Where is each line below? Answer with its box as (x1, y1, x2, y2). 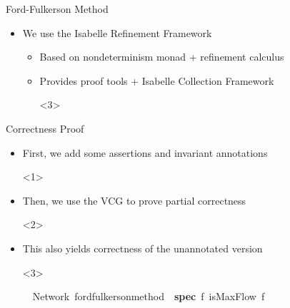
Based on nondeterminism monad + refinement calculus (39, 49, 284, 64)
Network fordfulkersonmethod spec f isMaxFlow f (32, 289, 265, 304)
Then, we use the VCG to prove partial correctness (22, 192, 246, 207)
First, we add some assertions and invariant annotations (22, 145, 268, 160)
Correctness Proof (6, 120, 84, 135)
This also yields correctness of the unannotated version (22, 240, 263, 255)
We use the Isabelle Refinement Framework (22, 25, 212, 40)
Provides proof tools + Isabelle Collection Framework (39, 73, 274, 88)
